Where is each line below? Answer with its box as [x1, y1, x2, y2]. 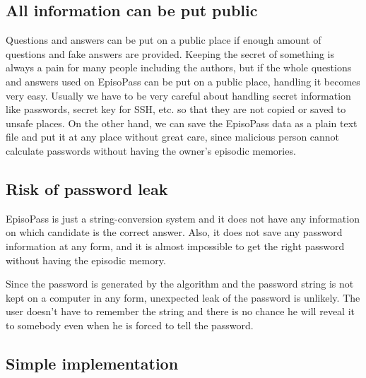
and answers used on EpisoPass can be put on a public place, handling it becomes [6, 73, 360, 88]
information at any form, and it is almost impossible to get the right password [6, 238, 345, 253]
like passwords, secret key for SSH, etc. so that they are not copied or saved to [6, 102, 346, 117]
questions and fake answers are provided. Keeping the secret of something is [6, 46, 334, 61]
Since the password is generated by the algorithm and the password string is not [6, 276, 354, 291]
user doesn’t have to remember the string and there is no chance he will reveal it [6, 304, 355, 319]
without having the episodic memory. [6, 252, 166, 267]
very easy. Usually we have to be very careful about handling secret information [6, 88, 351, 102]
